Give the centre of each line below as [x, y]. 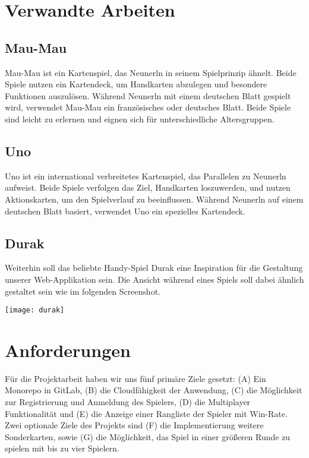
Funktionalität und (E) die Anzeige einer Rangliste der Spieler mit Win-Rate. [146, 413]
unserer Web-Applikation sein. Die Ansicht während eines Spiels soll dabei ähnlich [154, 279]
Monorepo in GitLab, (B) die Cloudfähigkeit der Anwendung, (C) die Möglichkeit [154, 390]
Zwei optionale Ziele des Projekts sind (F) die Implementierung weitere [134, 425]
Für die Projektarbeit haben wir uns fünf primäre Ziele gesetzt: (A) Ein [135, 378]
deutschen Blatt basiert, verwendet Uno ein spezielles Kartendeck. [125, 211]
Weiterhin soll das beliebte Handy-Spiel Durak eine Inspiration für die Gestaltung [154, 268]
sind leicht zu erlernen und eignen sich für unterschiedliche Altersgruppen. [140, 119]
